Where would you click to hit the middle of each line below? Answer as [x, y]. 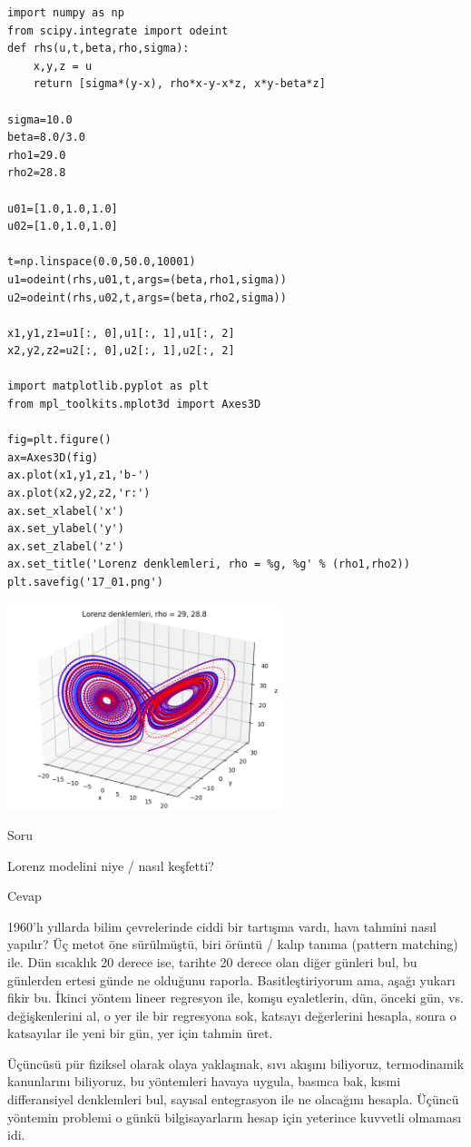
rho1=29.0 [37, 155]
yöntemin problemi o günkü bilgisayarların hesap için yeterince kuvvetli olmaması [235, 1117]
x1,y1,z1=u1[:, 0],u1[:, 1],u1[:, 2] [121, 333]
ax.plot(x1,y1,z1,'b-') [79, 475]
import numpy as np [66, 13]
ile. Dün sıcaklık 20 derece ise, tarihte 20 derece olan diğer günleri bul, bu [212, 961]
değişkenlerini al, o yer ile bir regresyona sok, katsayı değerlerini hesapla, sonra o [232, 1015]
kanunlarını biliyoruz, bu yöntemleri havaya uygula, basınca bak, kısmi [204, 1081]
